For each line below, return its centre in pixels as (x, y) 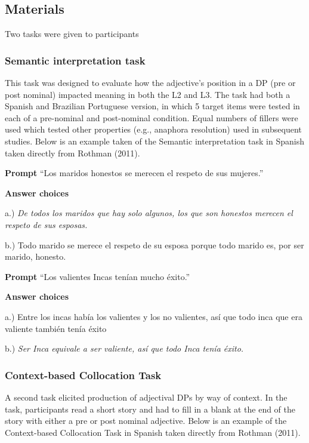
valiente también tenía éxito (56, 328)
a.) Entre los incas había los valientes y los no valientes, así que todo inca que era (154, 316)
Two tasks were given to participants (72, 34)
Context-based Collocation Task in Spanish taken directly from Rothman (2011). (153, 432)
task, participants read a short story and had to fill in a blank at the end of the (150, 409)
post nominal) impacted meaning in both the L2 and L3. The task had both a (148, 94)
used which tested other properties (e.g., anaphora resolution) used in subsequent (153, 129)
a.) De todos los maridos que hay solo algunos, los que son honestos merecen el (149, 213)
